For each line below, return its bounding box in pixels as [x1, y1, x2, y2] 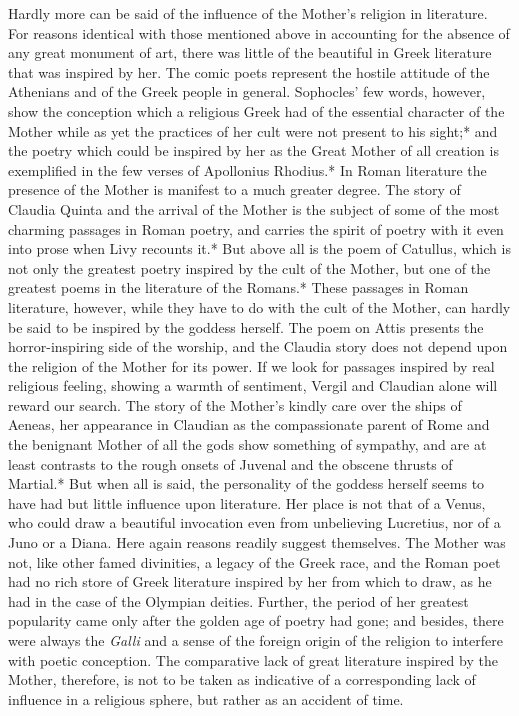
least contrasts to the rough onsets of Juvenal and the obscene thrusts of [8, 453, 453, 474]
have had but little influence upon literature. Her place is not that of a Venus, [8, 492, 486, 513]
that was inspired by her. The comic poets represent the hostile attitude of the [8, 61, 490, 82]
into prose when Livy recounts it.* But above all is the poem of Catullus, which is [8, 238, 511, 259]
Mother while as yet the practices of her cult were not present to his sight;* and [8, 120, 498, 141]
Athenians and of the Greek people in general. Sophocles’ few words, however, [8, 81, 486, 102]
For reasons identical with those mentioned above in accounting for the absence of [8, 22, 510, 43]
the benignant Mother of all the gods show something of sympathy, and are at [8, 434, 487, 455]
